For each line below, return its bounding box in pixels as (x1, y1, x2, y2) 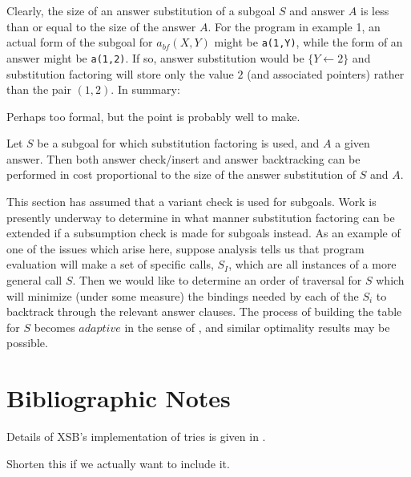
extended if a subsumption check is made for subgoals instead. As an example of (6, 224, 401, 241)
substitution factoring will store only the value (6, 65, 234, 82)
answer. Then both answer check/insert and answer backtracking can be (6, 150, 361, 167)
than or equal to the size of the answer (6, 18, 196, 34)
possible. (6, 334, 48, 351)
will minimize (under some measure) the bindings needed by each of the (6, 287, 359, 304)
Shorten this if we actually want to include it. (6, 455, 230, 471)
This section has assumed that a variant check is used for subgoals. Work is (6, 193, 377, 210)
